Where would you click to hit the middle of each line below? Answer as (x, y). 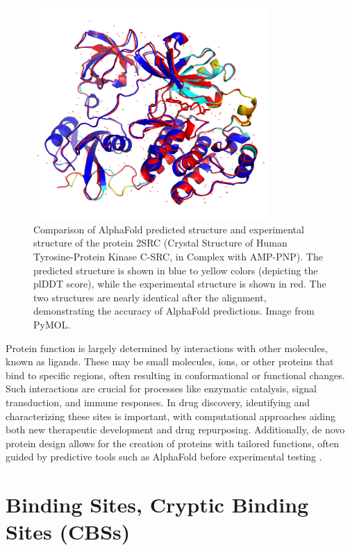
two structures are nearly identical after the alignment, (150, 297)
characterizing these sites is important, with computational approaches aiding (170, 416)
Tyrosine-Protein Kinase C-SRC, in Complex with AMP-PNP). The (178, 257)
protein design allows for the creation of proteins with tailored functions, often (173, 443)
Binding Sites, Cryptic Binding (157, 505)
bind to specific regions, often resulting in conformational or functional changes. (175, 375)
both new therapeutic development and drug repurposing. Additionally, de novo (175, 430)
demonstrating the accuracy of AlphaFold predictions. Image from (174, 311)
